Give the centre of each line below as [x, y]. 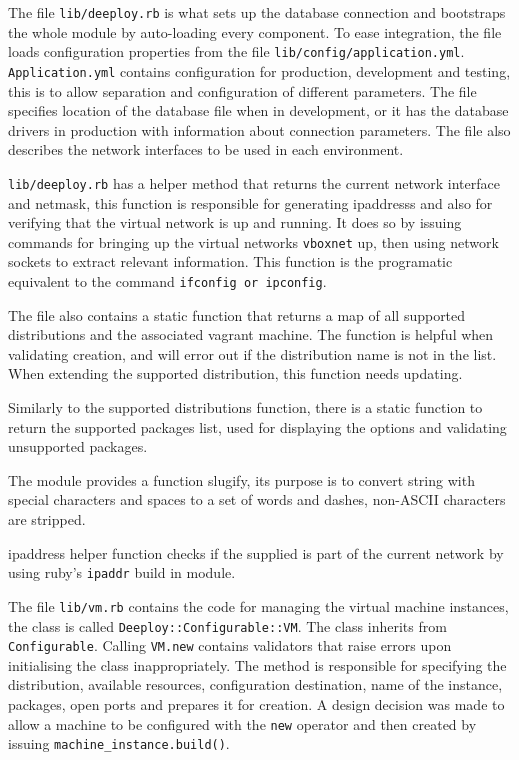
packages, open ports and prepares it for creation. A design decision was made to [256, 704]
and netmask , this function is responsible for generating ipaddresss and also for [250, 202]
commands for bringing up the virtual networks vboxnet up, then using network [253, 241]
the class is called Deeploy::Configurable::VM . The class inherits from [227, 625]
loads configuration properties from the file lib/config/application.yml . [236, 51]
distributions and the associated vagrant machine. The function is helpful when [251, 334]
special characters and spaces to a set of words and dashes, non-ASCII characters [257, 499]
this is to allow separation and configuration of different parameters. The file [242, 90]
